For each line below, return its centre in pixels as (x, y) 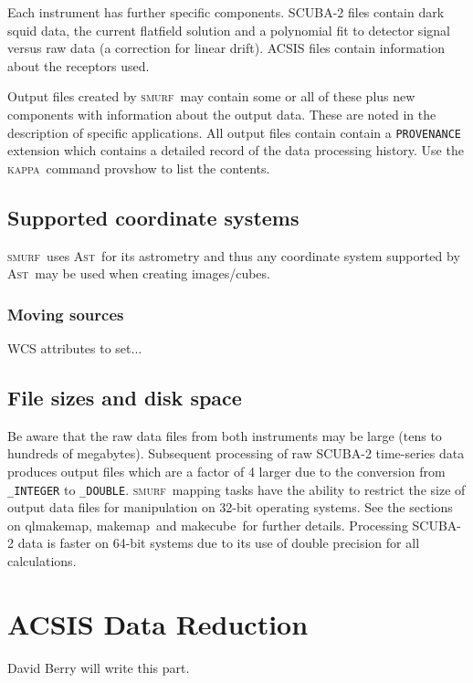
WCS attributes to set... (75, 348)
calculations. (42, 561)
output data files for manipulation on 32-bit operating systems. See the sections (230, 507)
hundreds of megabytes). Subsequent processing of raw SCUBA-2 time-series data (236, 453)
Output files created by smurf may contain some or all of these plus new (211, 96)
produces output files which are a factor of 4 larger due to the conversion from (226, 471)
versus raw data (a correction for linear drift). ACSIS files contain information (226, 48)
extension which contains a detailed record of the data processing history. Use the (236, 150)
